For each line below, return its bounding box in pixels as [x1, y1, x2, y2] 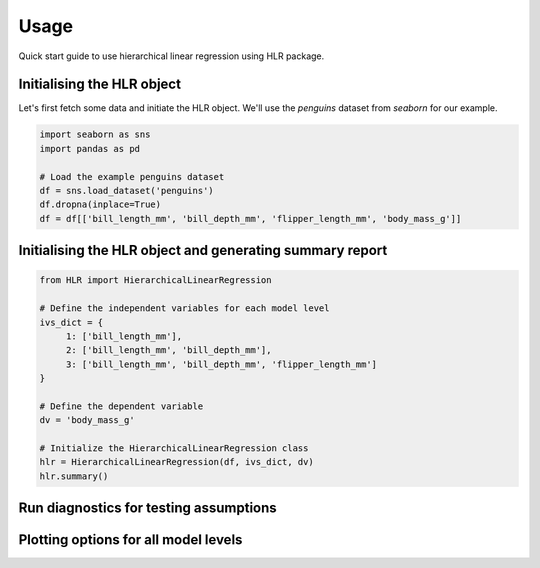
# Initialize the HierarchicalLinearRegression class [39, 443, 309, 454]
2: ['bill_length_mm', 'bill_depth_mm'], [65, 345, 272, 356]
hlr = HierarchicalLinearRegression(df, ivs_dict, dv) [39, 456, 314, 468]
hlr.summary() [39, 470, 109, 482]
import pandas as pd [39, 143, 140, 154]
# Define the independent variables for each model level [39, 303, 330, 314]
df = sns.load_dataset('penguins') [39, 185, 214, 196]
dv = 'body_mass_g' [39, 415, 135, 426]
